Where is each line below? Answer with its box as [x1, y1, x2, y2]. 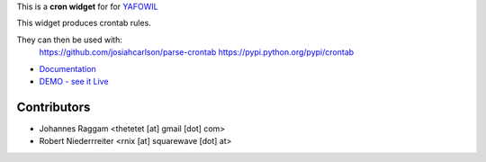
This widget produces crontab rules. [16, 18, 152, 29]
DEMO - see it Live [39, 76, 109, 86]
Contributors [16, 99, 91, 114]
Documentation [39, 63, 96, 74]
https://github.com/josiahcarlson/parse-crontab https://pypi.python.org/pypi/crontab [39, 47, 355, 58]
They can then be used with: [16, 34, 123, 45]
